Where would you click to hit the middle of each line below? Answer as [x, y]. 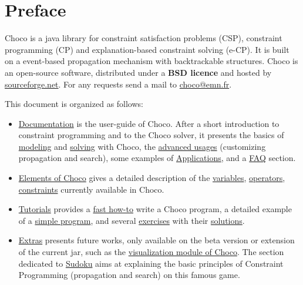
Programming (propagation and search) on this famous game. [129, 275]
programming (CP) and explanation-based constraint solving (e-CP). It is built [147, 49]
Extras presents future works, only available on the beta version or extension [156, 240]
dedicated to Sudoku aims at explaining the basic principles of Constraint [151, 263]
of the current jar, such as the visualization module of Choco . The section [151, 252]
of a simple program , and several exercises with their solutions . [132, 220]
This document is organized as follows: [74, 104]
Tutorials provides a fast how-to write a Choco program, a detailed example [155, 209]
